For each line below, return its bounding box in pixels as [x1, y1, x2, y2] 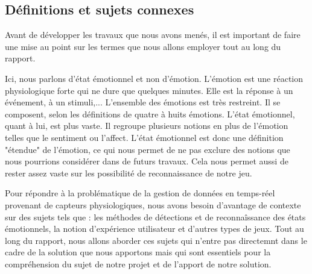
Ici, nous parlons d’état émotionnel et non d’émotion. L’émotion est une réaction [5, 72, 304, 84]
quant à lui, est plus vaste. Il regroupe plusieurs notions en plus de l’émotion [5, 119, 288, 132]
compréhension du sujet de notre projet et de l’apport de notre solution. [5, 257, 272, 270]
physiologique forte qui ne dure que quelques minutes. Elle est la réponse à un [5, 84, 293, 96]
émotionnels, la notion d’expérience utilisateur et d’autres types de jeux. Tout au [5, 222, 304, 235]
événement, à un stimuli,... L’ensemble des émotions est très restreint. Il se [5, 96, 281, 108]
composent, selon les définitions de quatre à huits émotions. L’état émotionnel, [5, 107, 295, 120]
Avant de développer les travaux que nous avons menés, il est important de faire [5, 28, 301, 41]
